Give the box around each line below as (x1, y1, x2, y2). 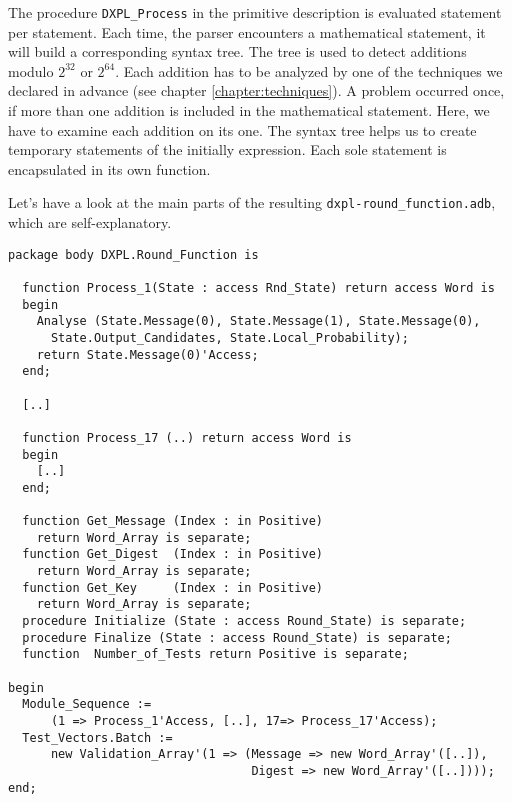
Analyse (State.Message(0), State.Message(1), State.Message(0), (36, 314, 481, 329)
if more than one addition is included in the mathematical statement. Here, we (8, 100, 490, 121)
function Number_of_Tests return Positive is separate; (22, 647, 409, 662)
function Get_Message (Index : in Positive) (22, 514, 323, 529)
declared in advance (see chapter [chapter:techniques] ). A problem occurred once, (8, 80, 505, 101)
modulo (8, 60, 54, 81)
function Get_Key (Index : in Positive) (22, 580, 323, 595)
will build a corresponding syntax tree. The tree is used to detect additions (8, 41, 467, 62)
